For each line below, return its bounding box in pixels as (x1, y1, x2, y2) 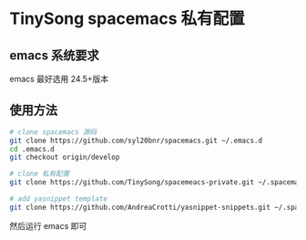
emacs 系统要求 (9, 47, 99, 63)
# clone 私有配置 (9, 170, 70, 179)
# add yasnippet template (9, 194, 107, 203)
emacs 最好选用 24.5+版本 (9, 74, 109, 84)
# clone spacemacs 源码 (9, 127, 97, 137)
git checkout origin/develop (9, 152, 120, 162)
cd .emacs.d (9, 144, 55, 153)
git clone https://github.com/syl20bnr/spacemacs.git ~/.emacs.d (9, 136, 262, 145)
